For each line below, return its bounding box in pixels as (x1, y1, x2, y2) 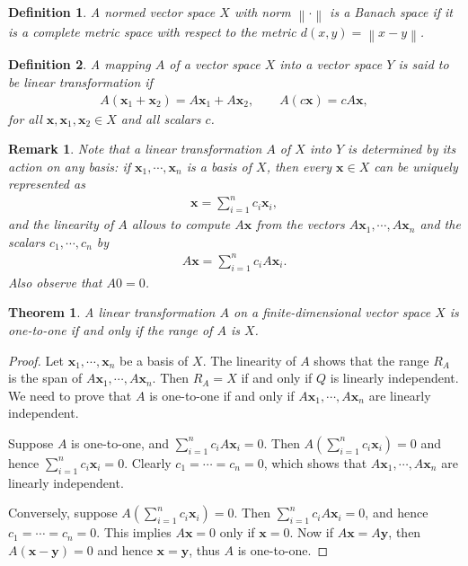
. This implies (96, 523, 172, 542)
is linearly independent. (330, 368, 459, 387)
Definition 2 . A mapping (8, 55, 151, 74)
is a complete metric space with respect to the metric (8, 22, 296, 40)
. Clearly (124, 453, 172, 472)
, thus (189, 540, 220, 559)
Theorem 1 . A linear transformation (8, 303, 216, 322)
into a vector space (279, 55, 383, 74)
